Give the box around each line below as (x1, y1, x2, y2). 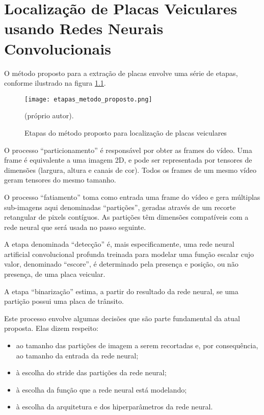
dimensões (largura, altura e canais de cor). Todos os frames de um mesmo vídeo (4, 164, 256, 175)
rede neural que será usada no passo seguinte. (4, 221, 146, 232)
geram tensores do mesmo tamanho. (4, 174, 116, 185)
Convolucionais (4, 38, 111, 59)
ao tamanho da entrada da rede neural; (16, 350, 139, 360)
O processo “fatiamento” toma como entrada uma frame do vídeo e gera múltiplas (4, 191, 260, 202)
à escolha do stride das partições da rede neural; (16, 367, 167, 378)
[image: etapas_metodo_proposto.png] (24, 95, 152, 103)
